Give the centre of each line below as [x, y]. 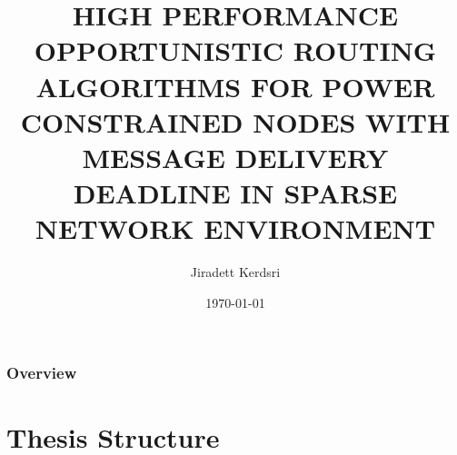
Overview [42, 373]
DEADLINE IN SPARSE [235, 193]
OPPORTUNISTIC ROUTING [235, 50]
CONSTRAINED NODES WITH [235, 121]
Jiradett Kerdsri [235, 272]
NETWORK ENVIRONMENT [235, 228]
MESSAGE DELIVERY [235, 157]
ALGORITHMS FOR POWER [235, 86]
